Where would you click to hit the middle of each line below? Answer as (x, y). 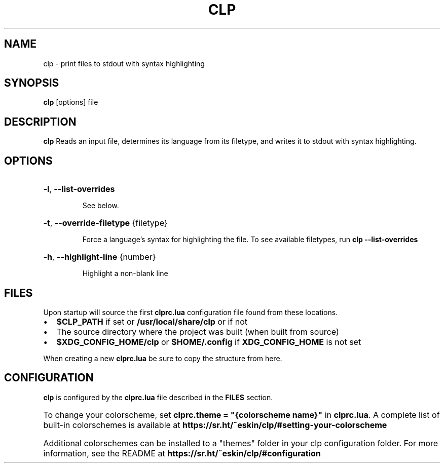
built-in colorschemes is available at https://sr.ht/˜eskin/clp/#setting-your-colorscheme (215, 425)
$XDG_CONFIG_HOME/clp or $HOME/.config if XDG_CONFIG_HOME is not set (209, 342)
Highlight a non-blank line (125, 274)
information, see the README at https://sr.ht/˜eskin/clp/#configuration (182, 453)
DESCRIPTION (40, 122)
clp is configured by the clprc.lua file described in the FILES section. (158, 397)
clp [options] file (71, 102)
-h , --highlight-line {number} (100, 257)
